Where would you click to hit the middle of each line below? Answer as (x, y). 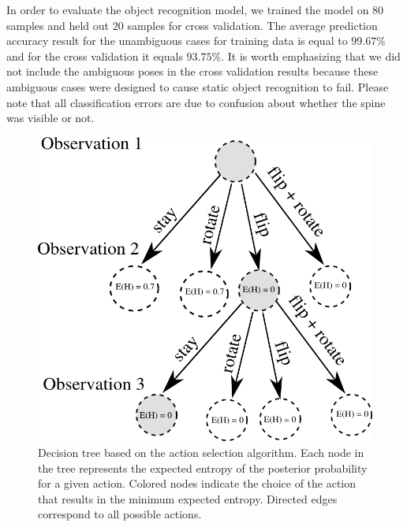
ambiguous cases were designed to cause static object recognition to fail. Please (198, 86)
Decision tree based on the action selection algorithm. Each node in (201, 452)
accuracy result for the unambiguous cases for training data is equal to (177, 41)
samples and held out (58, 25)
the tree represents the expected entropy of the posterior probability (203, 468)
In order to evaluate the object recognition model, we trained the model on (188, 9)
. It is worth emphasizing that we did (311, 56)
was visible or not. (50, 118)
